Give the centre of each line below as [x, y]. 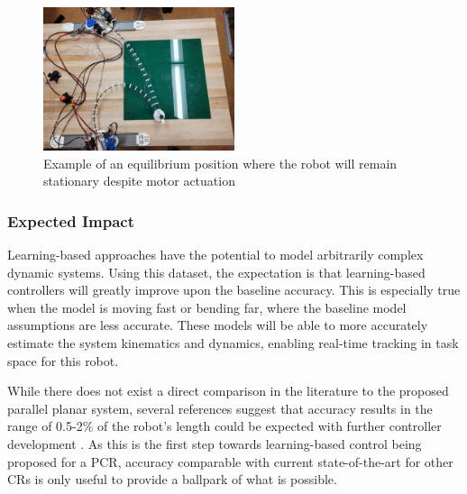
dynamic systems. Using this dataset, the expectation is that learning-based [216, 272]
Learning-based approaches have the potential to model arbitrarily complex [215, 254]
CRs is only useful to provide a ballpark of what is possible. [172, 479]
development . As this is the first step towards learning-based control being [215, 443]
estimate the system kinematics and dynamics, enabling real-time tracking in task [233, 342]
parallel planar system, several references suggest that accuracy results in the [220, 408]
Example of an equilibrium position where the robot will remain [220, 163]
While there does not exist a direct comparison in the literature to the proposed [228, 391]
